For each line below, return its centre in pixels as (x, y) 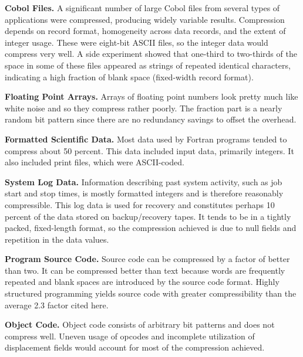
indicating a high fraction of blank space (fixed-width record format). (129, 76)
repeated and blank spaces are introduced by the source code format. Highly (142, 282)
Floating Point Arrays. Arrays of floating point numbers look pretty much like (151, 96)
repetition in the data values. (57, 239)
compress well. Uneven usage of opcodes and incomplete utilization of (130, 336)
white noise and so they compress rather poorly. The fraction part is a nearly (144, 108)
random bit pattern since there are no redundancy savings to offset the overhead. (151, 119)
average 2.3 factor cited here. (57, 305)
